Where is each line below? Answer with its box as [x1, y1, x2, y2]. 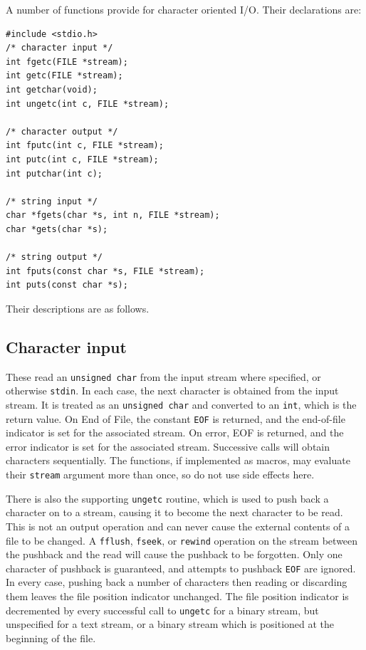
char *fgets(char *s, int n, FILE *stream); [6, 210, 220, 221]
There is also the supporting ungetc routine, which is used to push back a [6, 491, 329, 505]
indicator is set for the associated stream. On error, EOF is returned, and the [6, 425, 344, 440]
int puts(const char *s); [6, 280, 128, 290]
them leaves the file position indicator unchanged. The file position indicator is [6, 589, 349, 604]
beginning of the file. [6, 630, 96, 645]
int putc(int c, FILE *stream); [6, 154, 159, 164]
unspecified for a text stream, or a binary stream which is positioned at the [6, 617, 335, 631]
